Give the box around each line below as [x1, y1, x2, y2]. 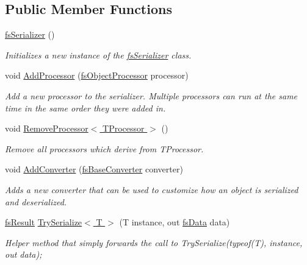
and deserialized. [5, 195, 67, 208]
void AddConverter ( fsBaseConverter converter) [5, 163, 183, 175]
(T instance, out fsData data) [119, 216, 230, 228]
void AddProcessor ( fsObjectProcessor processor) [5, 69, 189, 82]
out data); [5, 248, 42, 261]
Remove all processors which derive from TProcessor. [5, 142, 204, 155]
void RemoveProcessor [5, 122, 88, 135]
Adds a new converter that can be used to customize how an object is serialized [5, 183, 298, 196]
